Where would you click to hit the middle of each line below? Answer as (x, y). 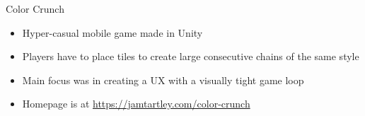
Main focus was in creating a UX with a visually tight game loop (163, 80)
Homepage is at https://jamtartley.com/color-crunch (136, 104)
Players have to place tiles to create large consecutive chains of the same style (191, 56)
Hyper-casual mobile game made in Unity (112, 32)
